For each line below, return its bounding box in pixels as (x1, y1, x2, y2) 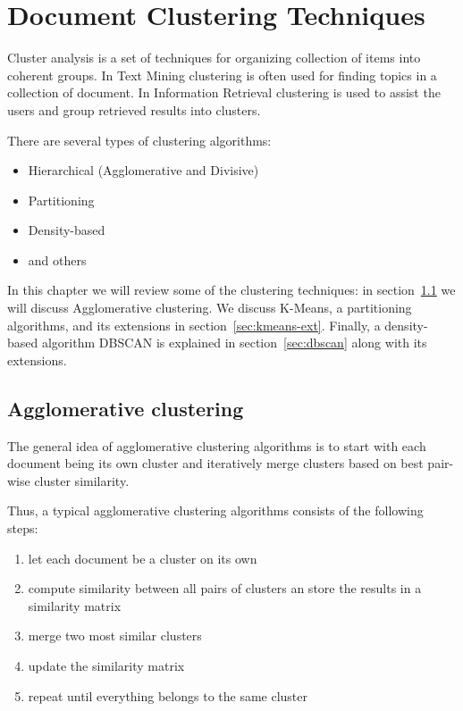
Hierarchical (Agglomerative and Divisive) (28, 161, 259, 180)
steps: (7, 519, 38, 538)
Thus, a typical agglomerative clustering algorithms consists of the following (7, 501, 424, 520)
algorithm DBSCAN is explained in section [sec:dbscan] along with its (41, 333, 427, 352)
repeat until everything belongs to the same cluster (28, 686, 308, 705)
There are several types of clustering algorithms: (7, 130, 272, 149)
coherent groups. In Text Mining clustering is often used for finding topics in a (7, 65, 437, 84)
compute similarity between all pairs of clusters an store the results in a (28, 579, 422, 598)
